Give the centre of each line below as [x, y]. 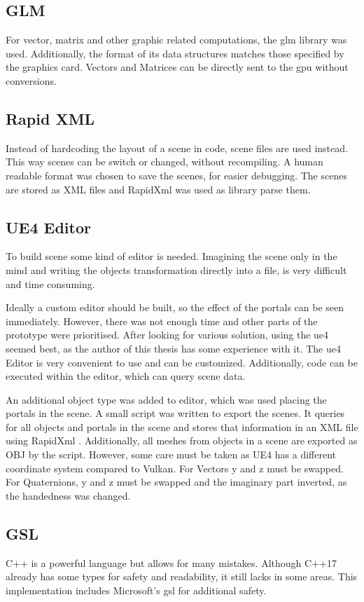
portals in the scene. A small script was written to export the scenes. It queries [175, 413]
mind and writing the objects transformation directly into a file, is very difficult [176, 269]
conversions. [31, 80]
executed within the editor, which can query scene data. [126, 376]
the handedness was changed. [68, 495]
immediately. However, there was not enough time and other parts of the [162, 321]
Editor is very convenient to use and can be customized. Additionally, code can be [182, 362]
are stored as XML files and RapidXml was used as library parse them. [158, 189]
